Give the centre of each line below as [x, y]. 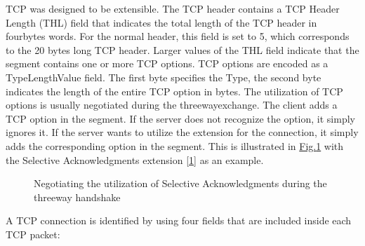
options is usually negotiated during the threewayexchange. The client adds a [172, 105]
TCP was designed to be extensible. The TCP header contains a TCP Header [173, 8]
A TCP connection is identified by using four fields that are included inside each [179, 220]
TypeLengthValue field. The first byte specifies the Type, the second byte [164, 77]
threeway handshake [77, 197]
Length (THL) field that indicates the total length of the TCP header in [161, 22]
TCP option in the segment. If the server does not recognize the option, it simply [180, 118]
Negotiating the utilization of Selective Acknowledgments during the [180, 183]
